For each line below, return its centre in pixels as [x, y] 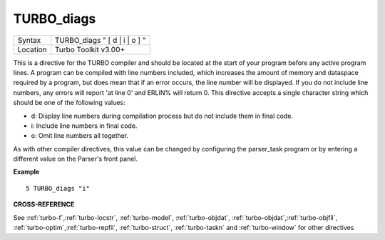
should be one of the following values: [69, 103]
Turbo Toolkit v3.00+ [90, 49]
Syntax [29, 40]
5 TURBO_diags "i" [58, 188]
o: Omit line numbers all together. [80, 136]
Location [32, 49]
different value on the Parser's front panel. [76, 159]
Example [26, 172]
